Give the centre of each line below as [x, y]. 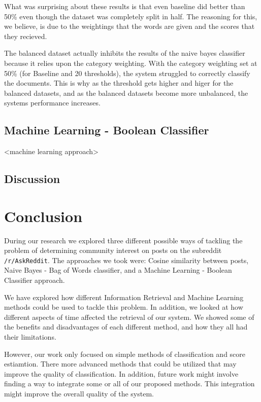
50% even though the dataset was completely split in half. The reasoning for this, [131, 16]
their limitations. [30, 337]
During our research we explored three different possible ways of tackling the [123, 240]
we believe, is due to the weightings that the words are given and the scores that [129, 26]
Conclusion [43, 216]
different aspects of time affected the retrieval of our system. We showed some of [129, 317]
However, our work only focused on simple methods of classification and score [125, 354]
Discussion [32, 179]
